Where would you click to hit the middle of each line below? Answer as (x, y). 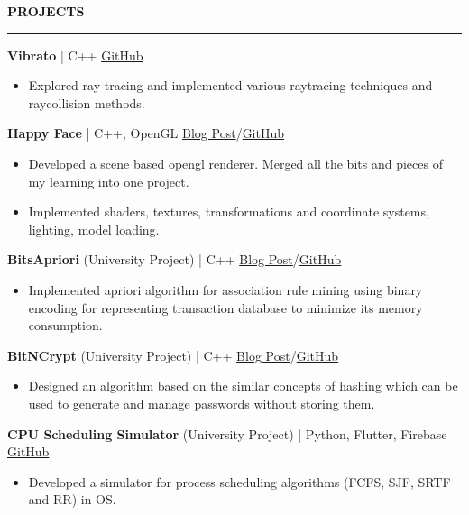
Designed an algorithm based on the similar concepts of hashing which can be (243, 386)
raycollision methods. (87, 102)
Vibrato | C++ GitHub (75, 55)
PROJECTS (46, 11)
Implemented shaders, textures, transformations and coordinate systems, (229, 212)
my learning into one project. (109, 181)
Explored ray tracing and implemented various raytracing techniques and (230, 85)
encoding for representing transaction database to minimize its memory (225, 307)
